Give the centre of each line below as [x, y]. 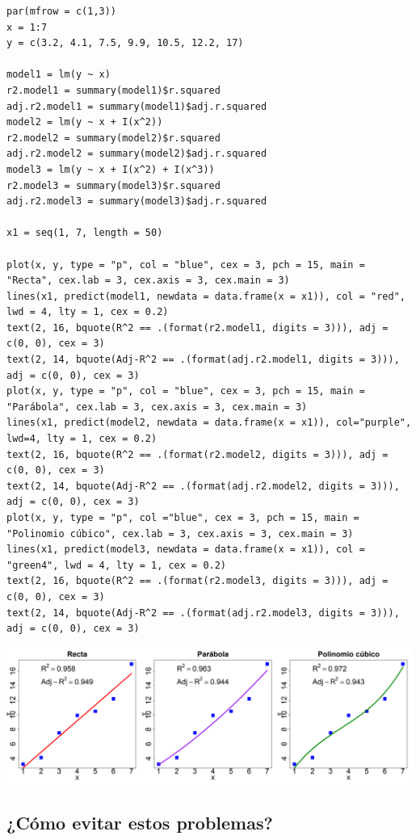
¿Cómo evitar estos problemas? [140, 822]
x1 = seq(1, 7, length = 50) [85, 233]
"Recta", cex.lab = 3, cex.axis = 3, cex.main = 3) [148, 281]
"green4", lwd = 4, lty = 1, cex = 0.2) [117, 565]
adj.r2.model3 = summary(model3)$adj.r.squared [137, 202]
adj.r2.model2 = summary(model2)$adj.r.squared [137, 154]
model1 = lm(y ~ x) [59, 75]
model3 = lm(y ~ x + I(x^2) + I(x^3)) [111, 169]
